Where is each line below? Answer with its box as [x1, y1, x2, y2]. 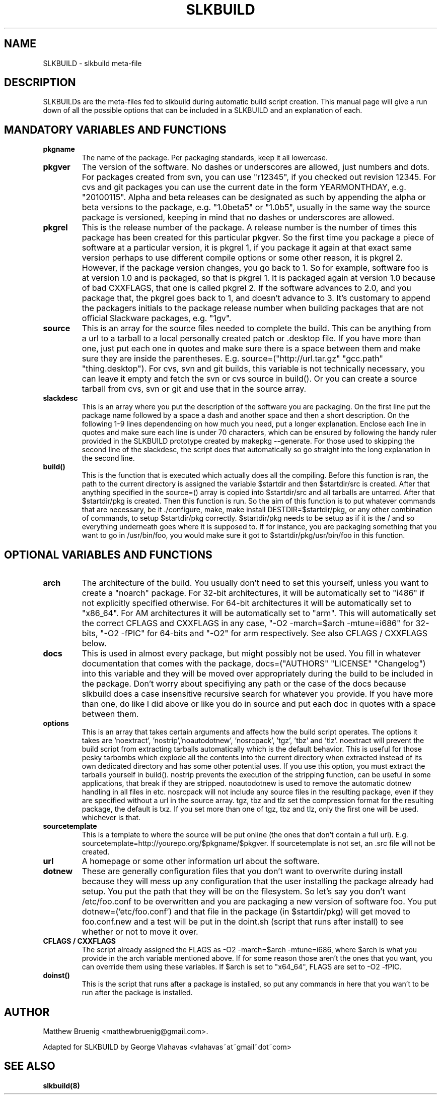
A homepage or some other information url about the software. [82, 856, 320, 867]
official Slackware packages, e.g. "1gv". [82, 313, 232, 324]
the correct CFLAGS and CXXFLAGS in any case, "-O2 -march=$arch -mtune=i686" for [82, 618, 413, 629]
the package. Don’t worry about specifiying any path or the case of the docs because [82, 679, 406, 689]
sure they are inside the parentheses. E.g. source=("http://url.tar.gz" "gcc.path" [82, 353, 384, 364]
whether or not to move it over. [82, 927, 198, 937]
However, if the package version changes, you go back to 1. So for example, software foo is [82, 263, 428, 273]
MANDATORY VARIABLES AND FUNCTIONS [4, 123, 227, 136]
